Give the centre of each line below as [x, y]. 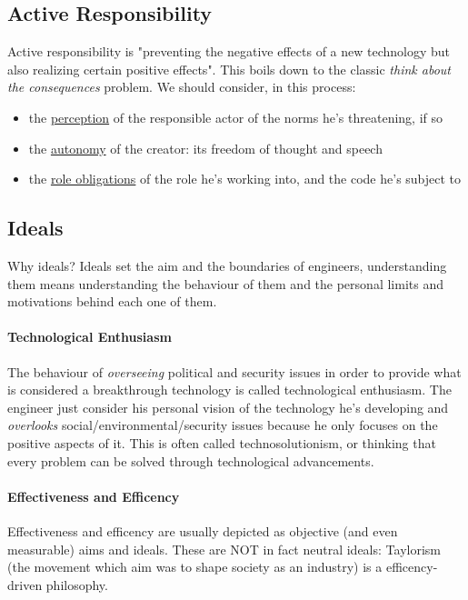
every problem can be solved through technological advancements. [191, 460]
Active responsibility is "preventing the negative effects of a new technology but [229, 51]
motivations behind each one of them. [112, 301]
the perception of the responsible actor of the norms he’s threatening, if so [235, 117]
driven [25, 584]
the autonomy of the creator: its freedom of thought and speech [205, 148]
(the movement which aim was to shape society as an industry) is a [195, 567]
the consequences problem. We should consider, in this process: [182, 87]
